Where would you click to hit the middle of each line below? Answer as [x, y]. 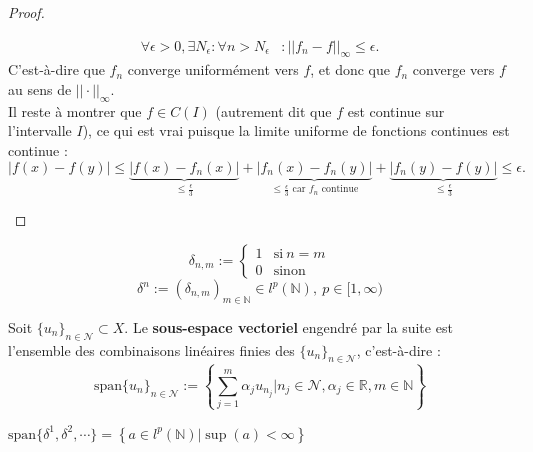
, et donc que [350, 69]
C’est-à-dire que [56, 69]
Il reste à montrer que [75, 110]
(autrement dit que [273, 110]
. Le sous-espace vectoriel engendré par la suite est [288, 326]
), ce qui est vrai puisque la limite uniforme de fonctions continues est [296, 130]
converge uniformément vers [213, 69]
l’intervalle [40, 130]
